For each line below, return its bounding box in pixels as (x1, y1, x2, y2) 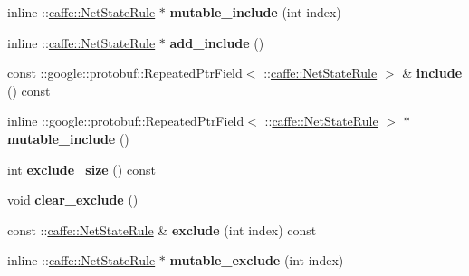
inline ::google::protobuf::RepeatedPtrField (7, 111, 244, 130)
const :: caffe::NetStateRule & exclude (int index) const (7, 220, 317, 239)
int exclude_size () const (7, 159, 156, 178)
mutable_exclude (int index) (169, 251, 344, 270)
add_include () (169, 33, 264, 52)
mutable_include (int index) (169, 3, 341, 21)
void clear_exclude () (7, 190, 139, 209)
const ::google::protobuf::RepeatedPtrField (7, 63, 243, 82)
